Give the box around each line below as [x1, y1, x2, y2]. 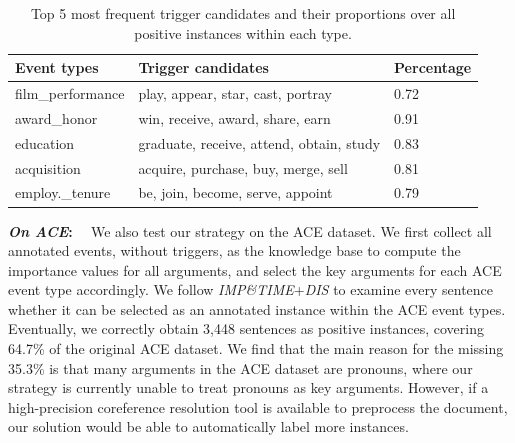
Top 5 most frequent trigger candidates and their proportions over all [30, 3, 456, 23]
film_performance [15, 83, 125, 104]
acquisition [15, 157, 81, 178]
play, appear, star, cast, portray [138, 83, 332, 104]
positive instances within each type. [134, 22, 352, 43]
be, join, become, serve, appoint [138, 182, 333, 203]
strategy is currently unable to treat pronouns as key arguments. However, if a [8, 377, 489, 398]
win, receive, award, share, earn [138, 107, 331, 128]
